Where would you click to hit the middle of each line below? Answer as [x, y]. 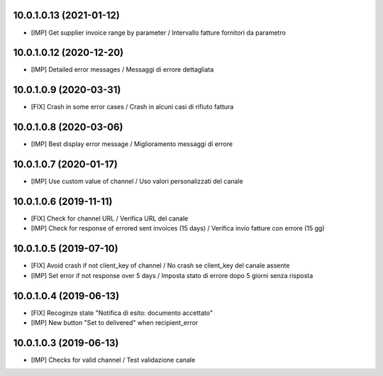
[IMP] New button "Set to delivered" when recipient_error [115, 323]
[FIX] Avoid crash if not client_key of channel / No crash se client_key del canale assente [160, 265]
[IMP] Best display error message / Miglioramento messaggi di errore [132, 144]
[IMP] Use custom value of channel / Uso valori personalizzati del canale [137, 182]
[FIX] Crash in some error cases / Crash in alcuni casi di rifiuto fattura [132, 107]
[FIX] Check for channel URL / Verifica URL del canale [110, 219]
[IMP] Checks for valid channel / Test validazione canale [113, 360]
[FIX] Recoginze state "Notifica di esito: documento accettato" [122, 313]
